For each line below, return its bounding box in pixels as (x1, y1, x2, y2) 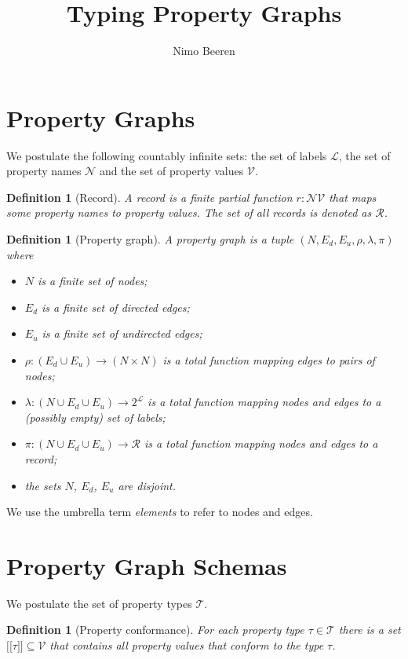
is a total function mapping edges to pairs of (162, 352, 375, 368)
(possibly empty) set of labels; (24, 408, 166, 425)
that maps (329, 189, 377, 205)
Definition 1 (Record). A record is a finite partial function (6, 189, 293, 205)
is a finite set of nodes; (38, 273, 148, 289)
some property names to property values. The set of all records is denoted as (6, 204, 372, 221)
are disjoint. (118, 477, 177, 493)
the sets (24, 477, 61, 493)
